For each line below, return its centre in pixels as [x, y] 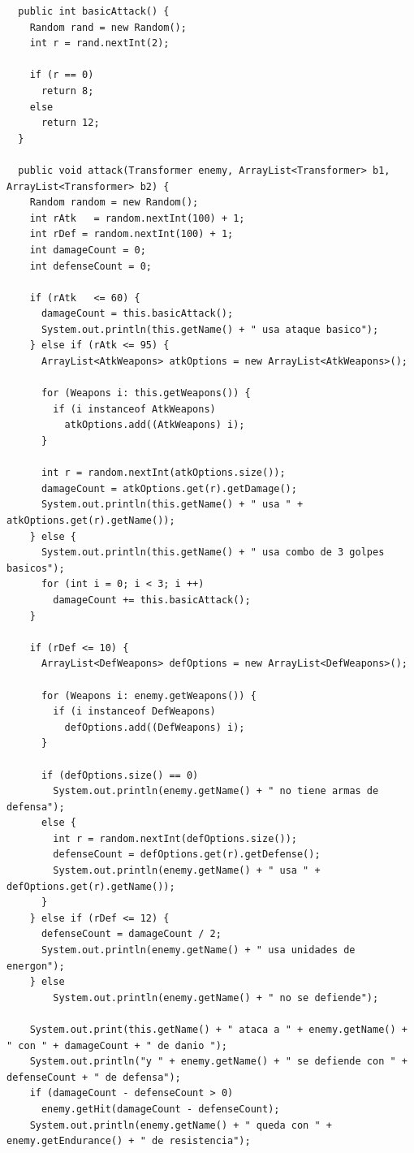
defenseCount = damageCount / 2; [131, 934]
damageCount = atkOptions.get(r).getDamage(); [169, 488]
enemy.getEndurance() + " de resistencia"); [129, 1141]
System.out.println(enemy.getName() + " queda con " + [181, 1125]
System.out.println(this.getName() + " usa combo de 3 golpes [213, 553]
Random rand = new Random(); [108, 27]
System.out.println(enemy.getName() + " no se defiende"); [216, 998]
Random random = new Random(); [114, 203]
